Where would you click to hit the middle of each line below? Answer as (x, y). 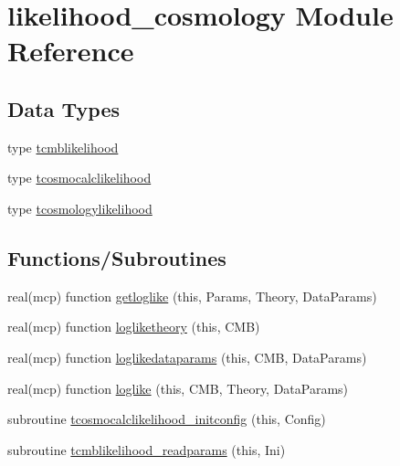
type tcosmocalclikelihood (79, 178)
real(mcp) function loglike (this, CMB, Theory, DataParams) (178, 388)
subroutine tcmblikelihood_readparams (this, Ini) (147, 449)
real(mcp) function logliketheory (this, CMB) (134, 327)
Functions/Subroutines (117, 257)
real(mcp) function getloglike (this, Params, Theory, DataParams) (192, 296)
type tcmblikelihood (63, 147)
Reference (71, 51)
